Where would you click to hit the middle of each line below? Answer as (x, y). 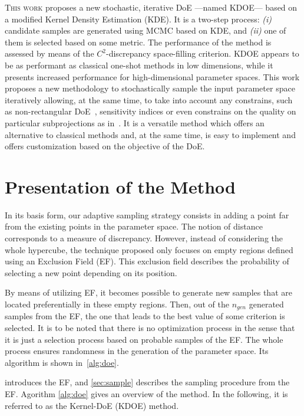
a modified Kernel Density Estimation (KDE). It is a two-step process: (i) (138, 19)
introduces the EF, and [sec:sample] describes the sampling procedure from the (147, 382)
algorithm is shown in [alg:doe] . (62, 362)
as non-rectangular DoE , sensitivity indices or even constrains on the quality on (151, 111)
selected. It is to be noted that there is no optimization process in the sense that (150, 328)
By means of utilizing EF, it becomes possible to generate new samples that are (148, 292)
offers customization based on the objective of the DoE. (105, 146)
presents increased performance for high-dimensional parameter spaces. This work (152, 76)
